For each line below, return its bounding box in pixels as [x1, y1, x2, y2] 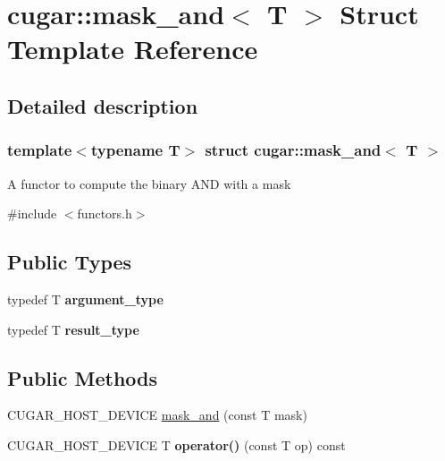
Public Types [7, 248, 132, 276]
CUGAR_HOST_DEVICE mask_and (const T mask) [7, 406, 307, 424]
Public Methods [7, 363, 158, 391]
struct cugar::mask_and [205, 139, 382, 161]
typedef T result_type [7, 320, 139, 338]
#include [7, 204, 57, 223]
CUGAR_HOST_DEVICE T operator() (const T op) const [7, 435, 346, 454]
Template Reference [7, 30, 258, 67]
